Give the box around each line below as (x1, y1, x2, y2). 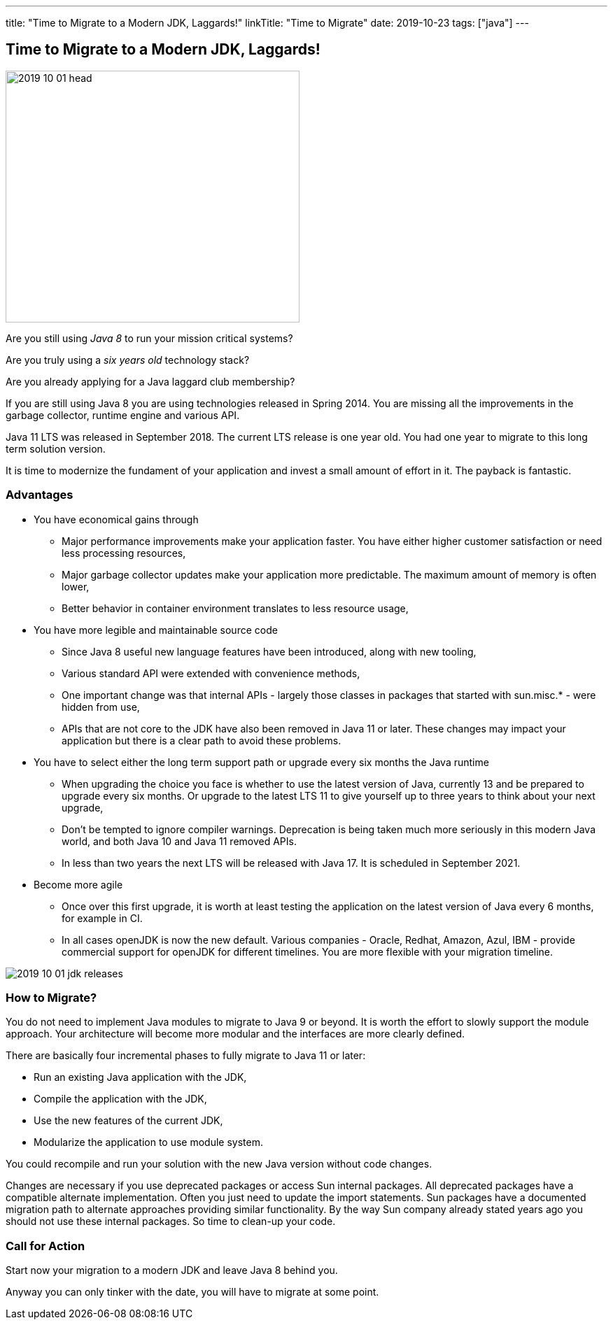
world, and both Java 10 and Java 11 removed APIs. (62, 835, 297, 847)
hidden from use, (62, 700, 140, 713)
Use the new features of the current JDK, (34, 1114, 223, 1127)
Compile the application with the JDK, (34, 1093, 207, 1105)
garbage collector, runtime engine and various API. (6, 409, 240, 421)
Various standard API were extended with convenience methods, (62, 667, 360, 679)
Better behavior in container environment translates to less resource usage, (62, 602, 409, 614)
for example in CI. (62, 912, 143, 924)
